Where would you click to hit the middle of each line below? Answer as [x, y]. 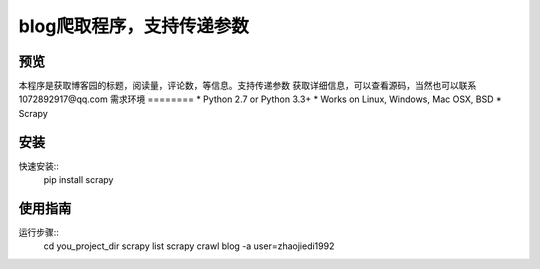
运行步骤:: [39, 232]
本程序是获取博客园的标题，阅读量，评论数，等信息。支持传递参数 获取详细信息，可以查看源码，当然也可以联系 [247, 86]
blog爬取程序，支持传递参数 [134, 26]
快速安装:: [39, 166]
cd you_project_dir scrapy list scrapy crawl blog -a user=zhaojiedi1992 [189, 246]
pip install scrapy [78, 180]
